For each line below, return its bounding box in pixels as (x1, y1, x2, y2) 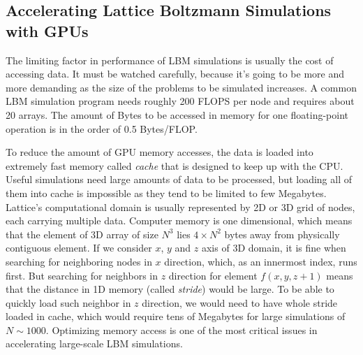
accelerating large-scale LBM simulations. (6, 336, 183, 351)
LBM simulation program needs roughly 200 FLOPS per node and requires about (6, 94, 355, 108)
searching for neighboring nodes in (6, 254, 152, 268)
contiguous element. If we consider (6, 240, 152, 255)
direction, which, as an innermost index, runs (164, 254, 357, 268)
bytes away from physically (224, 226, 340, 241)
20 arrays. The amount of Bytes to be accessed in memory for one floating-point (6, 107, 349, 122)
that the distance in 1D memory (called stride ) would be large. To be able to (6, 282, 334, 296)
